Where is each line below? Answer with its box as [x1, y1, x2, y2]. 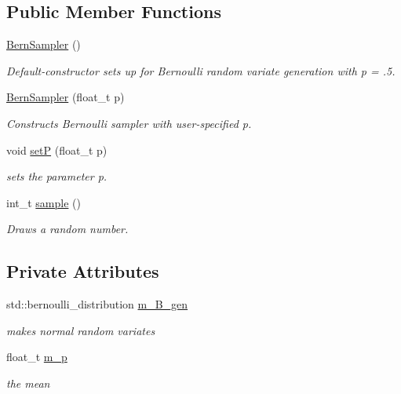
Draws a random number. [6, 221, 129, 237]
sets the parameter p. [6, 168, 108, 184]
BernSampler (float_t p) [6, 89, 125, 105]
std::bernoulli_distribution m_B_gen [6, 296, 188, 312]
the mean [6, 374, 50, 391]
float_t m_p [6, 348, 67, 365]
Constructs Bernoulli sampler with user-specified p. [6, 115, 252, 131]
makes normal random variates [6, 322, 155, 338]
